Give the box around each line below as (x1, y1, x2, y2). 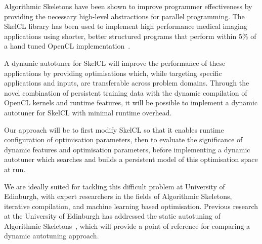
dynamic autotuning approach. (4, 230, 99, 241)
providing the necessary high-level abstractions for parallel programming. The (4, 11, 245, 21)
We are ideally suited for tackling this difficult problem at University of (4, 181, 225, 191)
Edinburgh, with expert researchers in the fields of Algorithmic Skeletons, (4, 191, 232, 201)
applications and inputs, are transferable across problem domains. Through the (4, 77, 249, 88)
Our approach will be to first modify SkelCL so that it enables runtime (4, 124, 224, 135)
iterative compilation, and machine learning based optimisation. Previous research (4, 200, 258, 211)
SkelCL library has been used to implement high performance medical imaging (4, 21, 247, 31)
